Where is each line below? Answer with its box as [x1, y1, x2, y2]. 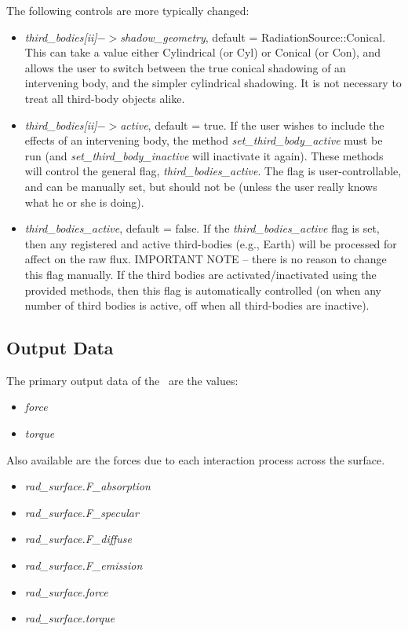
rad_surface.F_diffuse [24, 530, 133, 547]
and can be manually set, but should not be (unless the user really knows [24, 178, 377, 194]
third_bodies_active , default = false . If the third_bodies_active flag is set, [24, 220, 380, 237]
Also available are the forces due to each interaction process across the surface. [6, 451, 385, 468]
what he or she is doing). [24, 193, 144, 210]
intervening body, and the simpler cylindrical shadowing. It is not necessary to [24, 75, 402, 91]
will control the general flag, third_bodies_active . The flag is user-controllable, [24, 163, 402, 179]
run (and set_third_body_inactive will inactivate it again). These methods [24, 147, 384, 163]
